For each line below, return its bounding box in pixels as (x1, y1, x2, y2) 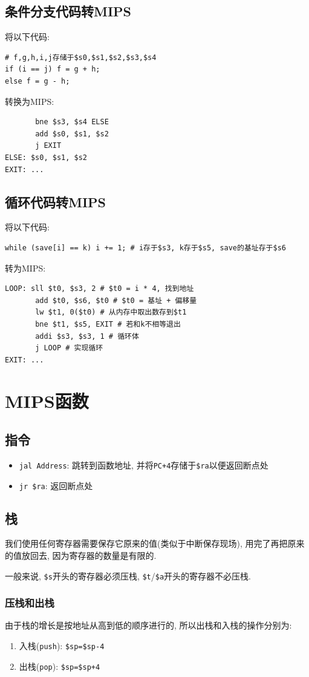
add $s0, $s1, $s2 (35, 129, 109, 138)
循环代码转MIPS (5, 192, 106, 211)
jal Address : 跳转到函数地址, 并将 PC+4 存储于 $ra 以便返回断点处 (19, 458, 268, 471)
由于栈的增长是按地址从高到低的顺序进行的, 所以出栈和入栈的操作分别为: (5, 619, 292, 632)
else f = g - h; (5, 76, 70, 85)
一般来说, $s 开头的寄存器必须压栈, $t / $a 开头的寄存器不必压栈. (5, 569, 252, 582)
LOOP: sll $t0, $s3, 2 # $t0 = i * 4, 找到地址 (5, 284, 194, 293)
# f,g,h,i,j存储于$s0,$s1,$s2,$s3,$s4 (5, 53, 157, 62)
